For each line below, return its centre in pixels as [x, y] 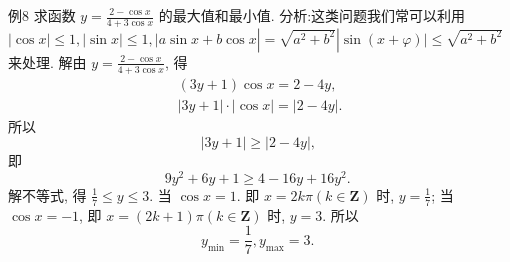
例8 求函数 [42, 15]
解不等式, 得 [47, 194]
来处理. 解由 [47, 61]
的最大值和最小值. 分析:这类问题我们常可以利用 [312, 15]
